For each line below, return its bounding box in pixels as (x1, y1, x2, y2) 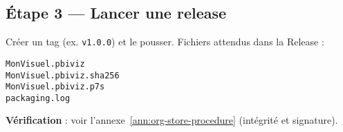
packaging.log (6, 93, 71, 103)
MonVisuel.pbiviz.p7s (6, 82, 105, 92)
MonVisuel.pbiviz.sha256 (6, 70, 120, 80)
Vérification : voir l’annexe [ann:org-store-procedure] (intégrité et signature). (6, 113, 338, 127)
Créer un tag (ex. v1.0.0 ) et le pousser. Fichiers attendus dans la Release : (6, 34, 324, 49)
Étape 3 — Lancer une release (6, 2, 227, 23)
